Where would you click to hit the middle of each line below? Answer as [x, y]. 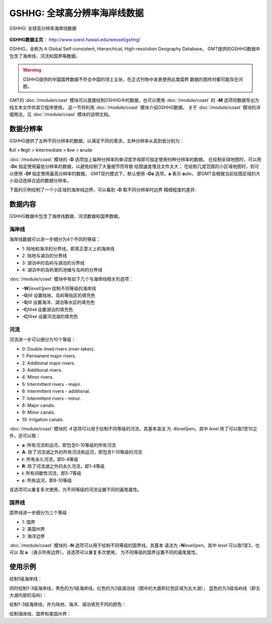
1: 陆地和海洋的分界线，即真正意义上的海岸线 [68, 248]
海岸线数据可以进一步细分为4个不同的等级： [55, 239]
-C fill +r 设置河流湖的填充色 [50, 317]
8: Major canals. [39, 405]
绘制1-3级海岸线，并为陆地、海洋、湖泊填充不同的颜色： [68, 604]
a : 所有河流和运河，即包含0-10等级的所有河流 [69, 445]
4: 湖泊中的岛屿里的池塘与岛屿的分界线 [62, 269]
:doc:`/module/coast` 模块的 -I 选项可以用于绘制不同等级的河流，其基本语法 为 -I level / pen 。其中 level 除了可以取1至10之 [133, 429]
